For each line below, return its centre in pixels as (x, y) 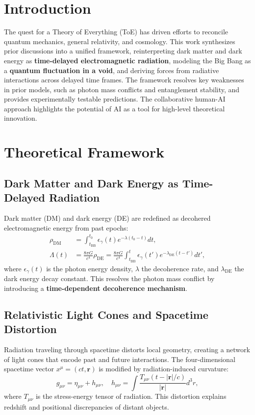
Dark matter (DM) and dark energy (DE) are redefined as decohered (107, 218)
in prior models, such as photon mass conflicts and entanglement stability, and (122, 89)
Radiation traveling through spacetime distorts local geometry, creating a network (127, 349)
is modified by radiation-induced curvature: (164, 369)
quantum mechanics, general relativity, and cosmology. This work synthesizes (120, 41)
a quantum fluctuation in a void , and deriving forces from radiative (112, 70)
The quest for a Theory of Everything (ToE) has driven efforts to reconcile (116, 32)
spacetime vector (29, 369)
